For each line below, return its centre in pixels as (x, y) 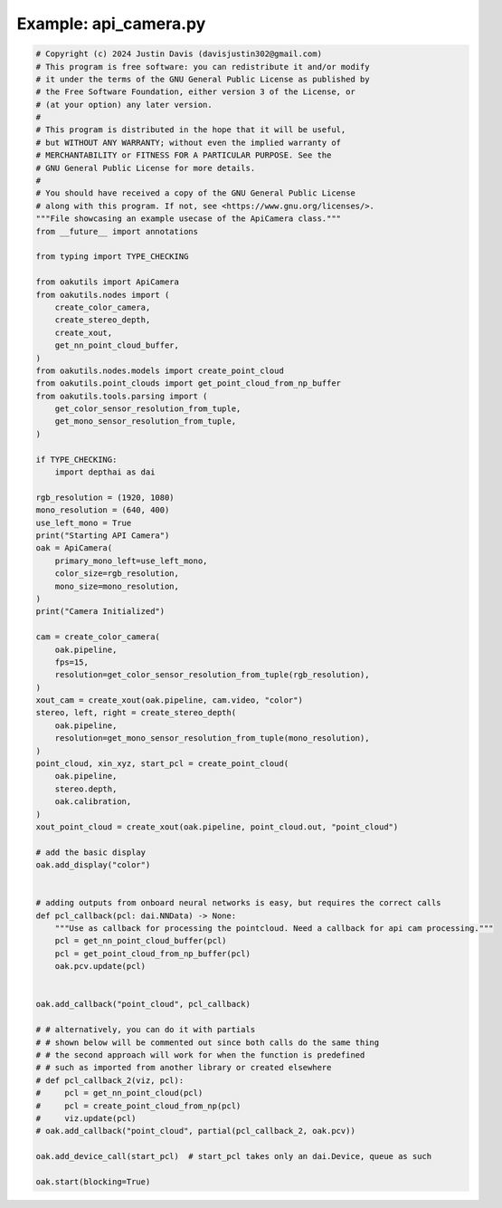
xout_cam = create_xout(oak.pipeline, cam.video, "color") (169, 700)
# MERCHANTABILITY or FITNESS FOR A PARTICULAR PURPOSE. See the (184, 155)
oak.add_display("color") (93, 865)
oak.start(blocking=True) (93, 1181)
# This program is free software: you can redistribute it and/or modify (203, 67)
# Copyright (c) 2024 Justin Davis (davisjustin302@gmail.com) (179, 54)
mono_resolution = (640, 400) (103, 510)
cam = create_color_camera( (98, 637)
